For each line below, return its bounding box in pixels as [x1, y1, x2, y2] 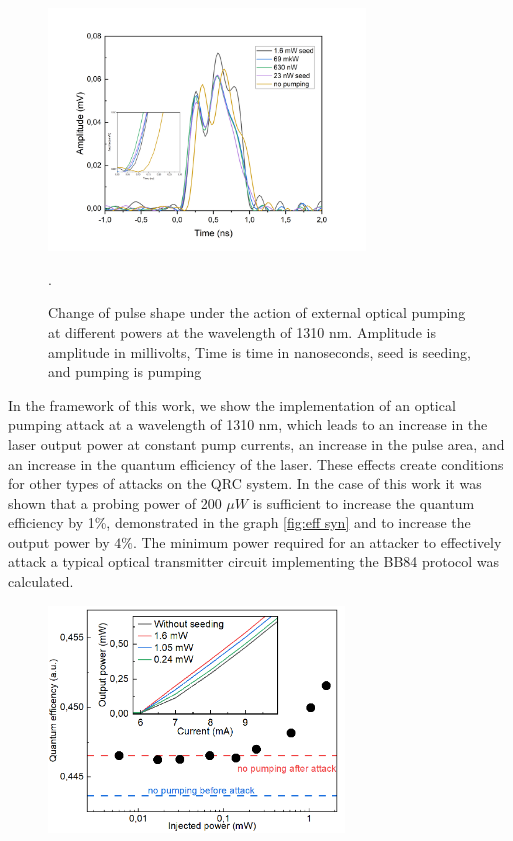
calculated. [8, 571, 74, 592]
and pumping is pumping [48, 361, 202, 382]
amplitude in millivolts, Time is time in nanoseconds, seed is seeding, [48, 341, 471, 362]
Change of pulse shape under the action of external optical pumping [48, 302, 466, 323]
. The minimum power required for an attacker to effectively [132, 531, 502, 552]
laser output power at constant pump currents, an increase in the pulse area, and [8, 433, 505, 454]
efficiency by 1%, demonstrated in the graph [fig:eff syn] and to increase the [8, 512, 471, 533]
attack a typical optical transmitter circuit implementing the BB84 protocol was [8, 551, 500, 572]
